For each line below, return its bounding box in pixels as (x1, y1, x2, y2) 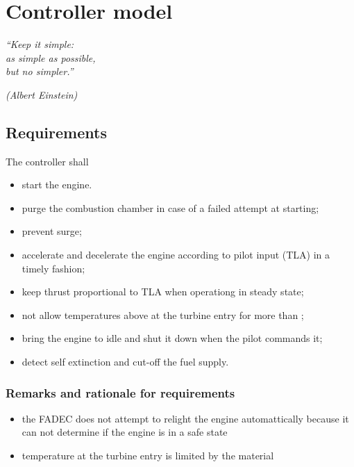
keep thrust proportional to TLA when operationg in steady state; (22, 284, 304, 299)
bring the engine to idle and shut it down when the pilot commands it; (22, 331, 323, 345)
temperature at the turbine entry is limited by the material (22, 448, 274, 463)
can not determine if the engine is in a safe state (22, 425, 228, 439)
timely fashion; (22, 261, 85, 275)
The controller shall (6, 154, 89, 168)
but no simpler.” (6, 64, 74, 79)
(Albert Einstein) (6, 87, 78, 101)
